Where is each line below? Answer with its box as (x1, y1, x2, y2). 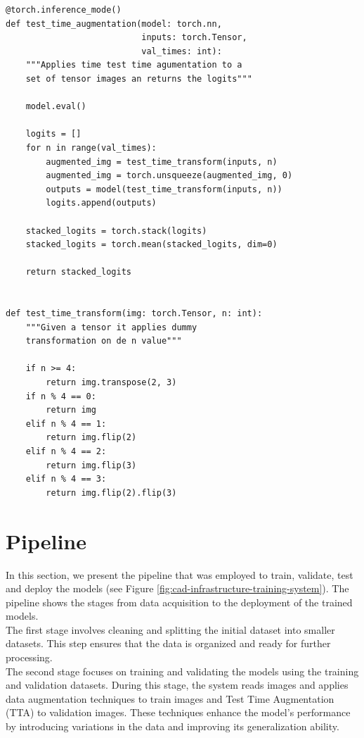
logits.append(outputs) (46, 198, 157, 208)
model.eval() (25, 101, 86, 112)
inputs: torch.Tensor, (141, 32, 247, 43)
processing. (6, 650, 53, 665)
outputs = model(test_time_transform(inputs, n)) (46, 184, 282, 194)
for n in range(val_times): (25, 142, 157, 153)
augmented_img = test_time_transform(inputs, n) (46, 156, 278, 167)
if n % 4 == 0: (25, 391, 96, 401)
